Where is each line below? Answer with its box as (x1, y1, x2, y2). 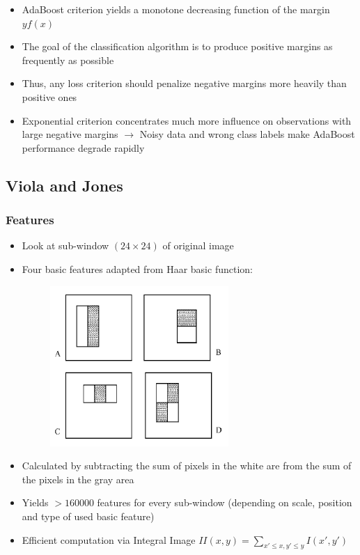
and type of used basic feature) (22, 508, 155, 523)
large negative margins (22, 127, 118, 141)
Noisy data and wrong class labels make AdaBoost (139, 127, 355, 141)
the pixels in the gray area (22, 471, 134, 486)
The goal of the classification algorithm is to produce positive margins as (22, 39, 333, 54)
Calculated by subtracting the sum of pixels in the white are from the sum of (22, 458, 352, 473)
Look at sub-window (22, 238, 109, 253)
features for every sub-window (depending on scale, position (97, 495, 352, 510)
